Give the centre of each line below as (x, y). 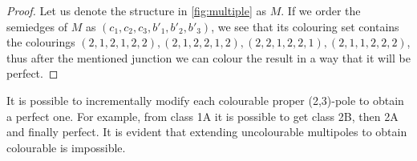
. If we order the (321, 10)
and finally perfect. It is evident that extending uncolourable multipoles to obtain (207, 132)
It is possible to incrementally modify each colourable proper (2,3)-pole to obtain (205, 100)
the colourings (41, 42)
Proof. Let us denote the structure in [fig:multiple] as (137, 10)
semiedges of (37, 26)
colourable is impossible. (66, 147)
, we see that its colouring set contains (305, 26)
